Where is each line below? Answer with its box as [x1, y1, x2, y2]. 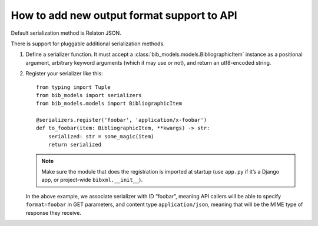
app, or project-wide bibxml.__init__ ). [41, 177, 143, 184]
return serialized [48, 141, 102, 148]
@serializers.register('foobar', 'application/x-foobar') [36, 117, 207, 124]
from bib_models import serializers [36, 92, 142, 98]
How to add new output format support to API [11, 9, 238, 22]
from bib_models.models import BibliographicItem [36, 100, 183, 107]
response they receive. [25, 209, 82, 216]
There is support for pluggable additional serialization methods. [11, 40, 165, 47]
